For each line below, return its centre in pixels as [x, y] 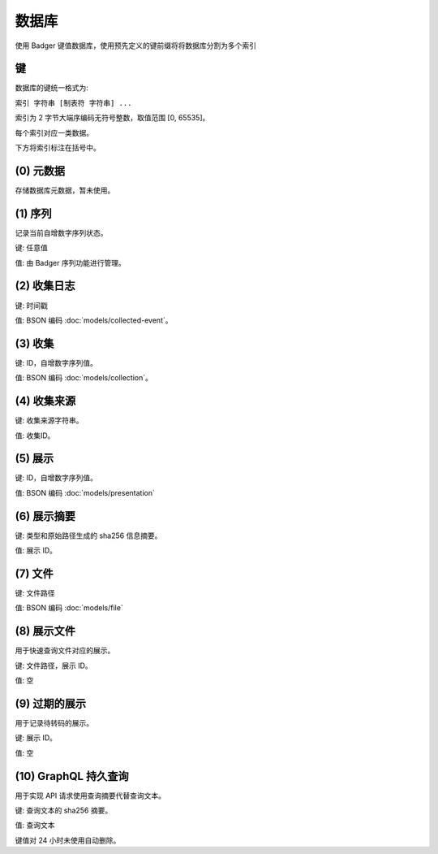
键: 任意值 [31, 248]
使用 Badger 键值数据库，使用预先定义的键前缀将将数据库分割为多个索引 [136, 46]
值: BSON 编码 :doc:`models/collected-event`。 [94, 320]
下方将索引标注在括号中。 [58, 148]
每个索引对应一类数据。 [54, 132]
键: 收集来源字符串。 [49, 420]
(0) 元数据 [40, 171]
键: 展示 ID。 [36, 738]
